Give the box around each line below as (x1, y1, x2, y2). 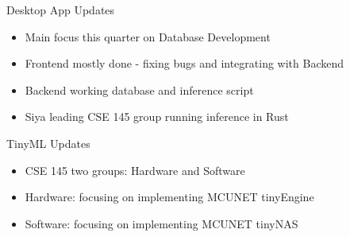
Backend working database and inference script (25, 81, 254, 98)
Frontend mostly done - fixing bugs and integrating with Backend (25, 55, 344, 72)
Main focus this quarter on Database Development (25, 28, 271, 45)
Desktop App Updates (6, 2, 115, 17)
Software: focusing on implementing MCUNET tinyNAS (25, 215, 298, 231)
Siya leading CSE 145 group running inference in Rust (25, 108, 289, 125)
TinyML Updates (6, 134, 90, 151)
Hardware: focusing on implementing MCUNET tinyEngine (25, 188, 314, 205)
